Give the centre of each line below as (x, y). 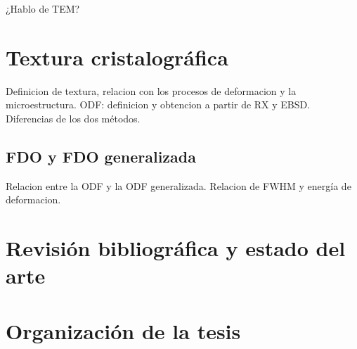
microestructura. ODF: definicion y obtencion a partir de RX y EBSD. (158, 104)
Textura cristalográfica (117, 57)
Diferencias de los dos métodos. (73, 118)
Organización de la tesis (123, 330)
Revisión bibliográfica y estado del (176, 248)
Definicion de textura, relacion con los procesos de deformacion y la (151, 90)
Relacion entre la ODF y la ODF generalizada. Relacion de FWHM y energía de (178, 185)
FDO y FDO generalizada (101, 156)
